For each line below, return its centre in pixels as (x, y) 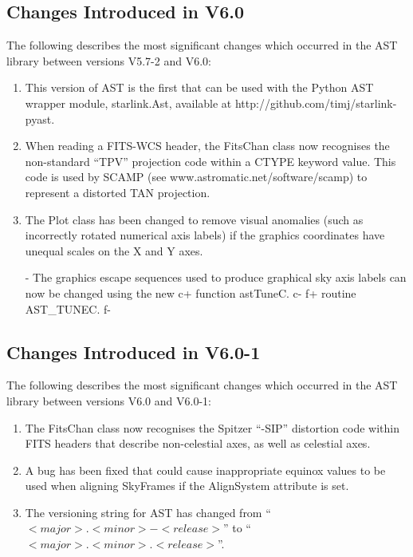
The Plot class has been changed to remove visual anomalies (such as (194, 219)
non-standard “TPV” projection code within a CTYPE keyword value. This (210, 161)
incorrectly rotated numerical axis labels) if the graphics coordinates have (205, 235)
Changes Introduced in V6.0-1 (134, 352)
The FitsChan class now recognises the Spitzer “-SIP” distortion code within (212, 427)
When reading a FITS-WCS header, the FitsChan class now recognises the (207, 146)
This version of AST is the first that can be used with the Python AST (199, 87)
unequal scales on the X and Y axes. (114, 250)
